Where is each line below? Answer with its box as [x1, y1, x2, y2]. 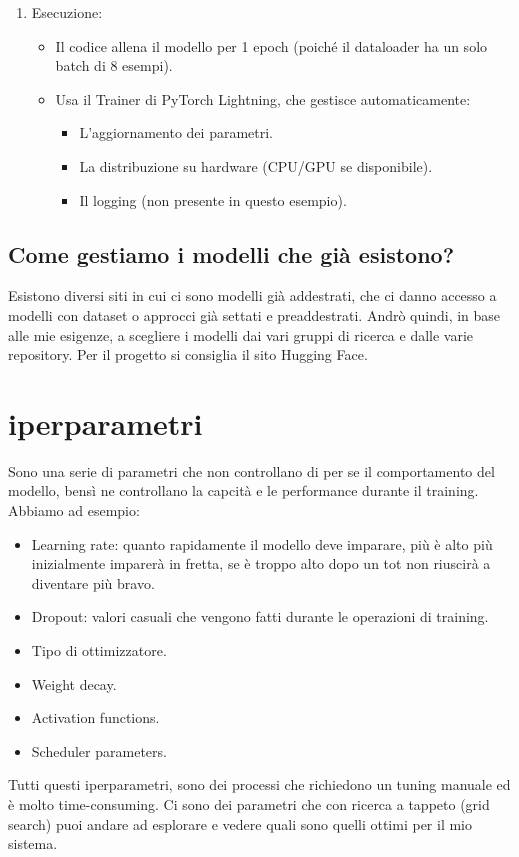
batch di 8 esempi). [55, 55, 173, 76]
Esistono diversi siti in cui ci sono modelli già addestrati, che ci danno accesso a [8, 285, 497, 306]
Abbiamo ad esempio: [8, 500, 140, 521]
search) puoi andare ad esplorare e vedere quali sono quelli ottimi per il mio [8, 813, 473, 834]
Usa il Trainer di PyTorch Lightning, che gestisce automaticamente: [55, 88, 471, 109]
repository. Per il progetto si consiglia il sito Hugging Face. [8, 344, 368, 365]
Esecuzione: [31, 2, 103, 22]
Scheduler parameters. [31, 740, 167, 761]
